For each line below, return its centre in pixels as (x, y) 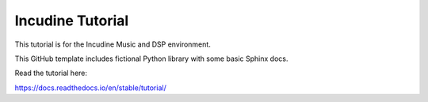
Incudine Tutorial (72, 21)
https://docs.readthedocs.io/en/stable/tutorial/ (90, 88)
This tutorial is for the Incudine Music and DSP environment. (113, 44)
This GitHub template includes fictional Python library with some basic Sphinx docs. (151, 59)
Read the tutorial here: (51, 73)
